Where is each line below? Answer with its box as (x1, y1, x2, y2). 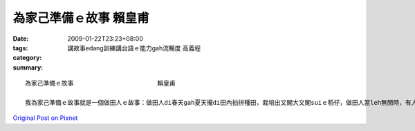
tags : (12, 43, 28, 52)
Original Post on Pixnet (12, 114, 78, 122)
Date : (12, 34, 29, 43)
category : (12, 54, 42, 62)
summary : (12, 63, 44, 72)
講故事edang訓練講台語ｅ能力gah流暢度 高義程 (67, 43, 201, 52)
